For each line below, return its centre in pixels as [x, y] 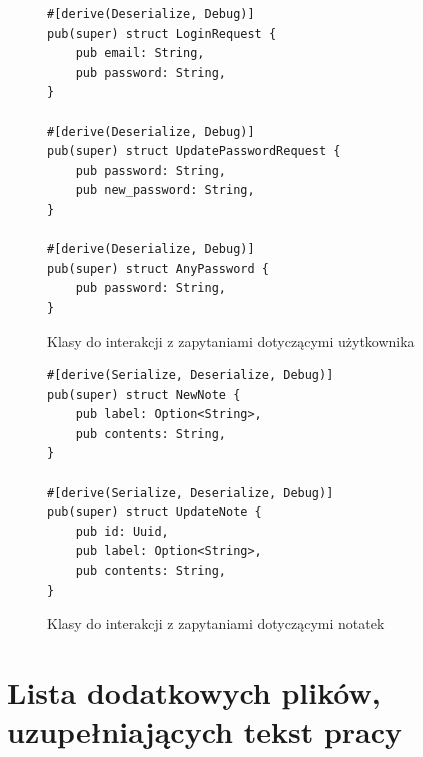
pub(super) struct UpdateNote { [154, 512]
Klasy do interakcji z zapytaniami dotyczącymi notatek [216, 623]
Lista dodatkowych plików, [194, 692]
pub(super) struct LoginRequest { [162, 33]
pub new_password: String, [165, 190]
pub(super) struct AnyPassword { [158, 268]
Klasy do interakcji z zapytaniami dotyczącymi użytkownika [231, 340]
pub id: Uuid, [122, 531]
